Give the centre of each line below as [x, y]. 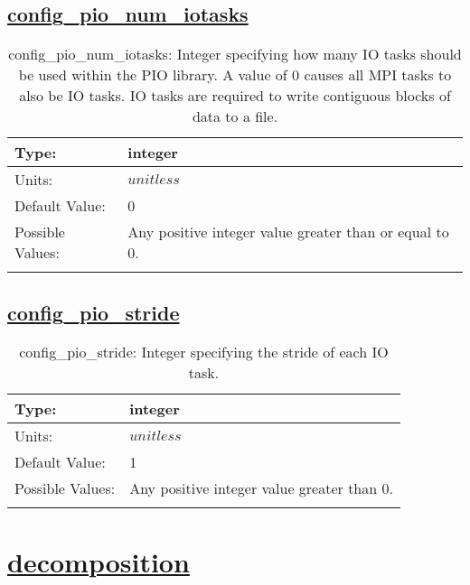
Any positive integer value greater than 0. [261, 488]
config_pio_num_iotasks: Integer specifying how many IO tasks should [235, 54]
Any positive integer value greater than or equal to [288, 232]
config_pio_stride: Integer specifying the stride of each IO [204, 352]
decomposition [99, 561]
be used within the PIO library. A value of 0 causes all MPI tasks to [235, 75]
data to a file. [235, 116]
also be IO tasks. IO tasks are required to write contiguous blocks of [235, 96]
